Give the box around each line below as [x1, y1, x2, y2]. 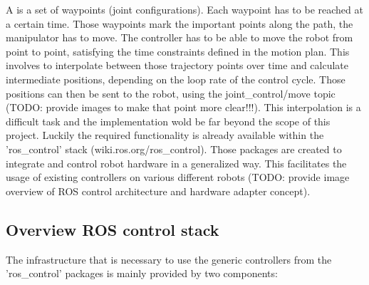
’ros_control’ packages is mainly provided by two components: [6, 266, 278, 281]
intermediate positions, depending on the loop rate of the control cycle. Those [6, 71, 345, 86]
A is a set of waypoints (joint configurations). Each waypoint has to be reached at [6, 2, 363, 16]
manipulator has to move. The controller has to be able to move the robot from [6, 30, 353, 45]
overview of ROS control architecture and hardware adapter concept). [6, 183, 311, 198]
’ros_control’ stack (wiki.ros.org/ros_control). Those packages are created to [6, 141, 342, 156]
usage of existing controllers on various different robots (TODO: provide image [6, 170, 350, 185]
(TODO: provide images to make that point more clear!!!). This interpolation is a [6, 100, 361, 115]
